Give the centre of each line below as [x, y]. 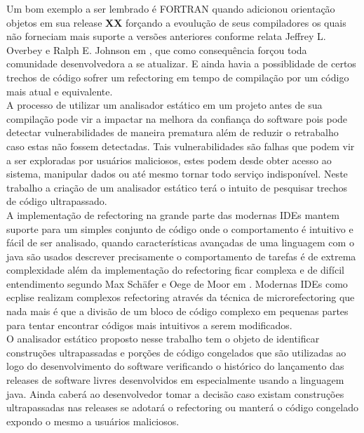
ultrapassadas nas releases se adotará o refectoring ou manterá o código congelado [183, 407]
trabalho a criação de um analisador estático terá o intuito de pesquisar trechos [177, 187]
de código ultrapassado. [57, 201]
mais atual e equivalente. [60, 91]
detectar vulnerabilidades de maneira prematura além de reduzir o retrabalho [173, 132]
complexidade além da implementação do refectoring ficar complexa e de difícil [175, 270]
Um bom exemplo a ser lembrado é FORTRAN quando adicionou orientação [171, 8]
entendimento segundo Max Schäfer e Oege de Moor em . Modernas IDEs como [177, 283]
